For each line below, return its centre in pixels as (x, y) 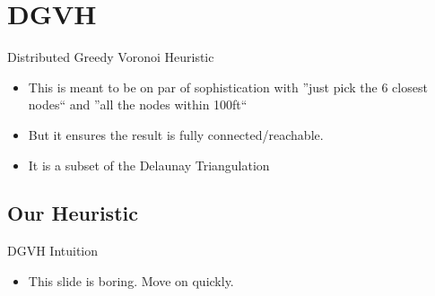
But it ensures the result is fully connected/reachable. (176, 134)
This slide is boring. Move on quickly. (131, 280)
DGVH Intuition (53, 251)
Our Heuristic (73, 213)
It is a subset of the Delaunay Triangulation (149, 165)
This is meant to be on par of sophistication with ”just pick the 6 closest (228, 87)
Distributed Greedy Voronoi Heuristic (111, 57)
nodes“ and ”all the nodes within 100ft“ (138, 104)
